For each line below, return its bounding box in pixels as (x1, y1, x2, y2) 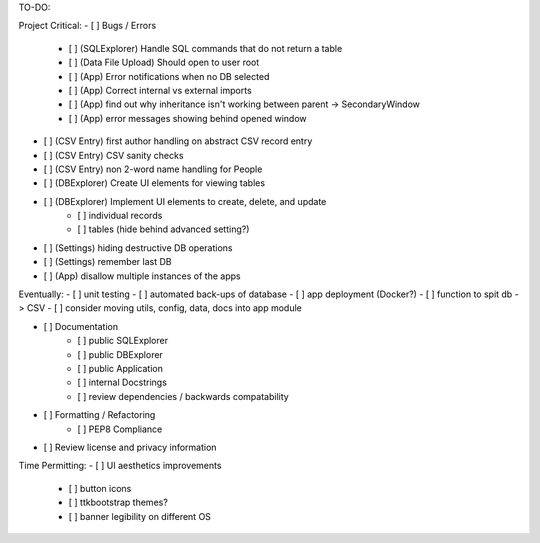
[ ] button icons (68, 482, 132, 494)
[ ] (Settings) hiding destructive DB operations (43, 241, 234, 254)
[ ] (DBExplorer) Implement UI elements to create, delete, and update (43, 195, 327, 207)
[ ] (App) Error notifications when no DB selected (68, 70, 270, 82)
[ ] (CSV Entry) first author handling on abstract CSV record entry (43, 135, 313, 147)
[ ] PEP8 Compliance (77, 423, 163, 435)
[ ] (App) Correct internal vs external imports (68, 84, 252, 96)
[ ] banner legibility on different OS (68, 510, 212, 522)
